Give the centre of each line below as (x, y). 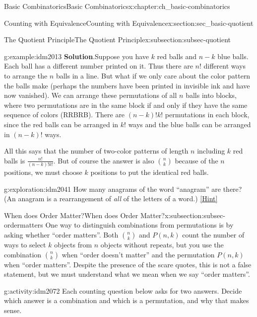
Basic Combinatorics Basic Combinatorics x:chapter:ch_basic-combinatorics (117, 6)
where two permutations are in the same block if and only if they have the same (126, 105)
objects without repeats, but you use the (162, 244)
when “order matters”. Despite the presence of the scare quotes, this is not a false (128, 264)
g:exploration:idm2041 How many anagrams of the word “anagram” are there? (123, 189)
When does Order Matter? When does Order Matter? (84, 215)
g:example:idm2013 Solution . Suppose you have (76, 56)
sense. (13, 310)
